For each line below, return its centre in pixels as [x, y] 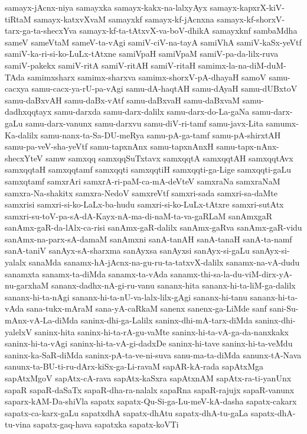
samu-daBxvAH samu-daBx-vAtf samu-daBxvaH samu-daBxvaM [123, 100]
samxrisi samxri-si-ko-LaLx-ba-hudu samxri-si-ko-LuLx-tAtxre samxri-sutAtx [144, 204]
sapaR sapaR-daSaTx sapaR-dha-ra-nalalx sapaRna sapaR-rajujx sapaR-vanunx [150, 389]
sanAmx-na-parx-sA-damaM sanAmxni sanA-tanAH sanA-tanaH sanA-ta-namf [148, 239]
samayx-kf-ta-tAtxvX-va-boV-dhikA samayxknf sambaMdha [188, 30]
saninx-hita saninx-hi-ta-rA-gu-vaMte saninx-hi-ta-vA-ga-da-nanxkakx [161, 331]
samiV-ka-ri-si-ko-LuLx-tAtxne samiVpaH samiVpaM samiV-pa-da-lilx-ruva [142, 54]
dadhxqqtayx [28, 111]
